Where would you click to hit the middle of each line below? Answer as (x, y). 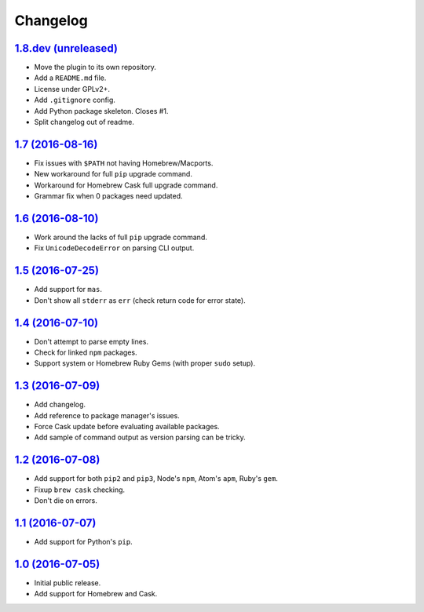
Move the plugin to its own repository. (95, 67)
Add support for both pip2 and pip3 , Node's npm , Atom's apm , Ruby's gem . (156, 479)
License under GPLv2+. (72, 89)
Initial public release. (68, 583)
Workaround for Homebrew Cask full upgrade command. (126, 185)
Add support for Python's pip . (83, 542)
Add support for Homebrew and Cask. (96, 594)
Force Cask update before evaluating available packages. (127, 427)
